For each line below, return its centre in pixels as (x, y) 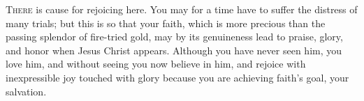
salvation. (26, 91)
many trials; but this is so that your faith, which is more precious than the (166, 23)
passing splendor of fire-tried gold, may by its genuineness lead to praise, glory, (174, 37)
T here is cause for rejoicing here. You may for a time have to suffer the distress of (182, 9)
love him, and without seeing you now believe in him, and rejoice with (156, 64)
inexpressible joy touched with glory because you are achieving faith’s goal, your (177, 77)
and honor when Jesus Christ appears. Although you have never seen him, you (174, 50)
